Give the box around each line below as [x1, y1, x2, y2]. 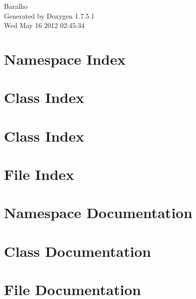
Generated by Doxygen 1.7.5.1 [4, 10, 95, 21]
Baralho [4, 1, 28, 11]
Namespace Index [4, 49, 126, 69]
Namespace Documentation [4, 202, 193, 223]
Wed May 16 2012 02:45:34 [4, 20, 85, 30]
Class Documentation [4, 241, 151, 261]
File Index [4, 164, 74, 184]
